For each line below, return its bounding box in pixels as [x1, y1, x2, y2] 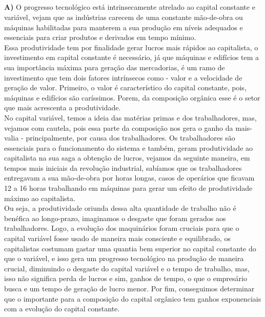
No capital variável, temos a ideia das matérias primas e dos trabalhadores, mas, [4, 112, 257, 123]
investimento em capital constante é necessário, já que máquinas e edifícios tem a [4, 52, 259, 63]
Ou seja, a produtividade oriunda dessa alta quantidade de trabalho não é [4, 203, 236, 213]
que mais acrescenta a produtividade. [4, 102, 121, 113]
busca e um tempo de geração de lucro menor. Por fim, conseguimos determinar [4, 283, 255, 293]
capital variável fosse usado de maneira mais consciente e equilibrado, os [4, 233, 231, 244]
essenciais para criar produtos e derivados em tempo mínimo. [4, 32, 196, 43]
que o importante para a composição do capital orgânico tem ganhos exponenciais [4, 293, 261, 304]
